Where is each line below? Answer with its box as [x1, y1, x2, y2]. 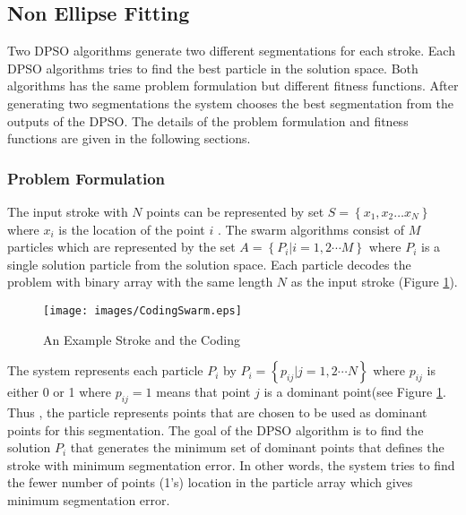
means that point [156, 382, 251, 401]
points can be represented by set [146, 202, 324, 220]
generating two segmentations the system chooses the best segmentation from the [7, 93, 453, 112]
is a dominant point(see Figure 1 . [263, 382, 446, 401]
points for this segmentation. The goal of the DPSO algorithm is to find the [7, 420, 424, 439]
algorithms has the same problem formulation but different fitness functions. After [7, 76, 459, 95]
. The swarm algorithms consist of [217, 219, 404, 238]
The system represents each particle [7, 361, 203, 380]
